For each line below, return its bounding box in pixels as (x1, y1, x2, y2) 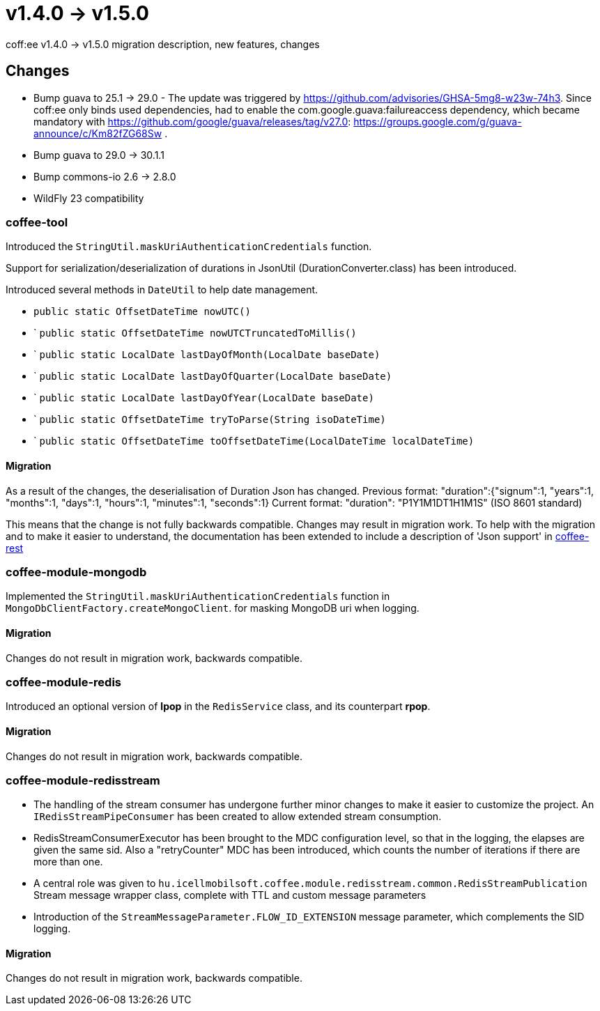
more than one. (33, 856, 103, 868)
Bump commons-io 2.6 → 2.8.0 (33, 170, 176, 183)
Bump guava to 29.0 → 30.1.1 (33, 148, 164, 161)
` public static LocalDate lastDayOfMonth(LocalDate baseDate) (33, 348, 380, 361)
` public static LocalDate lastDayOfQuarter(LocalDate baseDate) (33, 370, 392, 383)
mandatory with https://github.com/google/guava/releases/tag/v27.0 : (33, 115, 351, 128)
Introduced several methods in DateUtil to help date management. (6, 284, 318, 296)
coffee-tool (6, 215, 68, 229)
